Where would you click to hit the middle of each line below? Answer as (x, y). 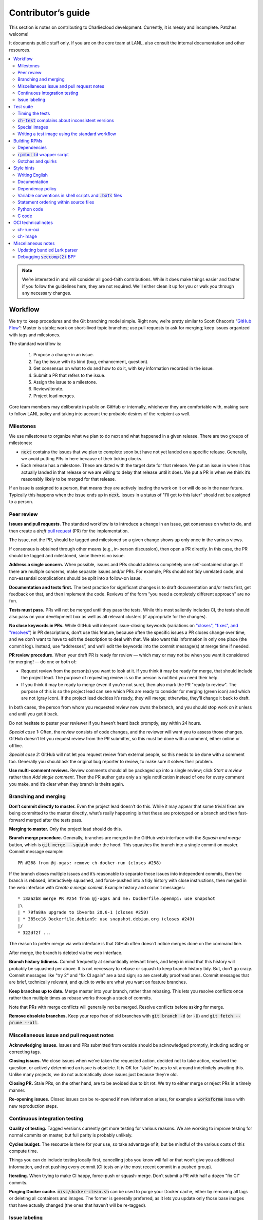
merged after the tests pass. (54, 820)
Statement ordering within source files (56, 202)
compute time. (24, 1151)
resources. (20, 50)
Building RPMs (28, 141)
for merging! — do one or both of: (43, 662)
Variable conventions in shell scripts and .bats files (70, 195)
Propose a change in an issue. (64, 355)
